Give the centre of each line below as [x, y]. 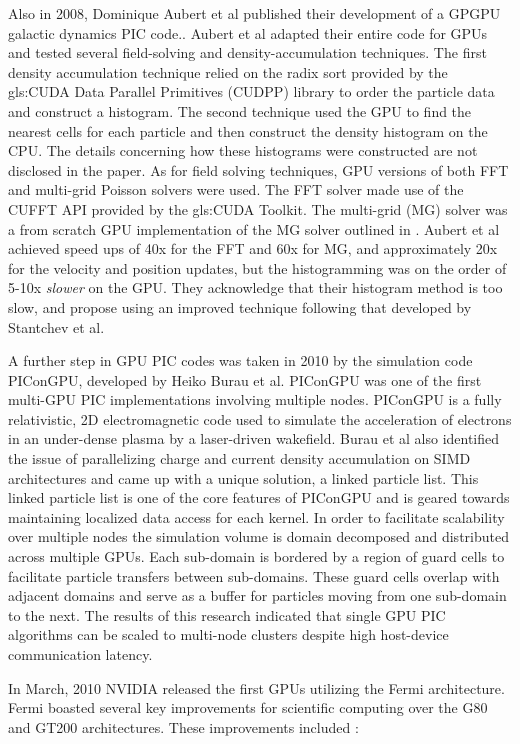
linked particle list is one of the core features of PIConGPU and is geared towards [259, 497]
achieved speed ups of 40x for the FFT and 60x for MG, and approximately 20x [253, 248]
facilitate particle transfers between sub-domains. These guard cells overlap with [254, 575]
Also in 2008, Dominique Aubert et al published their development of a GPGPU [254, 13]
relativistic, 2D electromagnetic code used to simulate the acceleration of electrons [260, 418]
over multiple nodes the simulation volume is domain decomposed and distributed [258, 536]
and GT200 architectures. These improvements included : [183, 726]
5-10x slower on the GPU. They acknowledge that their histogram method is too [255, 287]
